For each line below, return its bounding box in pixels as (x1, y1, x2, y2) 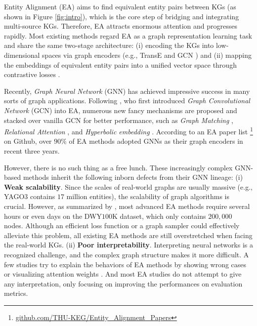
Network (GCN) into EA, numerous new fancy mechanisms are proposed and (4, 105, 237, 115)
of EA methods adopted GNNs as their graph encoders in (69, 136, 243, 146)
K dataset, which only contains (112, 210, 206, 221)
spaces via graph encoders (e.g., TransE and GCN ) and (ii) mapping (42, 49, 252, 60)
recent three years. (4, 145, 60, 156)
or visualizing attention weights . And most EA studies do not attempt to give (4, 269, 242, 279)
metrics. (4, 288, 28, 298)
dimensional (4, 49, 40, 60)
